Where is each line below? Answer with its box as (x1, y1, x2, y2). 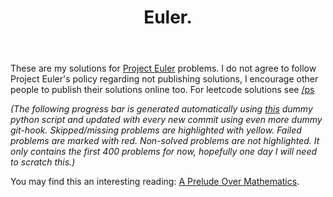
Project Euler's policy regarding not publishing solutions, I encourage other (10, 73, 319, 85)
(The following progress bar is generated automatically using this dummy (10, 103, 313, 115)
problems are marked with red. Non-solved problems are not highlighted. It (10, 135, 320, 147)
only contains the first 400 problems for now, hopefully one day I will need (10, 146, 318, 158)
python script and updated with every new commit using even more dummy (10, 114, 323, 126)
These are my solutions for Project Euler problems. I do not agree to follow (10, 62, 317, 75)
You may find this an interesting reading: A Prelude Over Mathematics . (10, 176, 300, 188)
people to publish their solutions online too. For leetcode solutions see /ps (10, 84, 315, 96)
